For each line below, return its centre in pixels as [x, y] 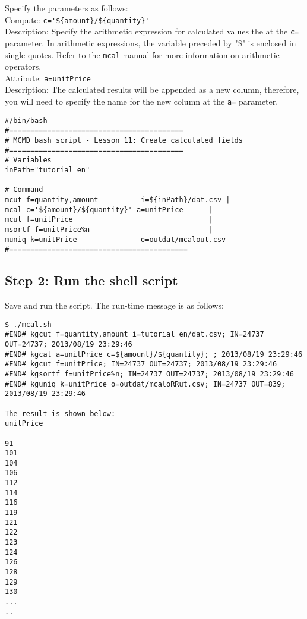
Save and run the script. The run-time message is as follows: [114, 305]
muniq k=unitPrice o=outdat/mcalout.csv [115, 239]
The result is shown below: [60, 414]
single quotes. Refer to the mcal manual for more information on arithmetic [142, 54]
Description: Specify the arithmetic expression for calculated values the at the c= [152, 31]
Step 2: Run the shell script [91, 280]
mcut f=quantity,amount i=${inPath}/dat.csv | [118, 199]
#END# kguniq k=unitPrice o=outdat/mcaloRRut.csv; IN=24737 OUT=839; [145, 384]
